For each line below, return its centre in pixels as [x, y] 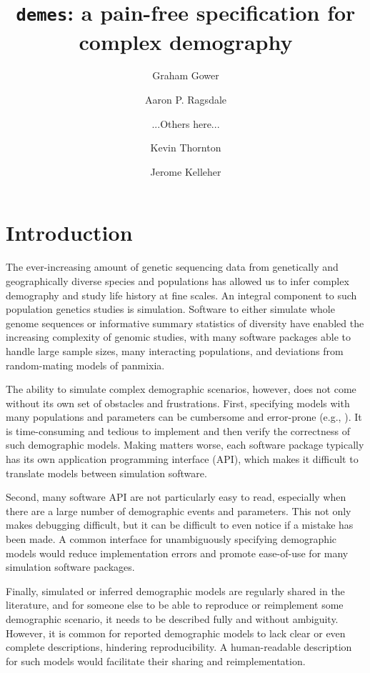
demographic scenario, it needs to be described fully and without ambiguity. [172, 619]
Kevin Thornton [186, 148]
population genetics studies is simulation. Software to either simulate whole [170, 309]
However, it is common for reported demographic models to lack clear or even [176, 633]
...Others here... [186, 123]
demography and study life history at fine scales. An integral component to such [181, 295]
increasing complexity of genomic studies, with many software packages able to [179, 337]
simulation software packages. [70, 567]
